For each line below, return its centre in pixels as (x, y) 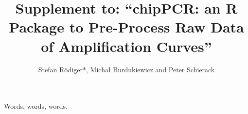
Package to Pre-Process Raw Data (126, 27)
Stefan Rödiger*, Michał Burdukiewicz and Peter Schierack (126, 69)
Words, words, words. (36, 106)
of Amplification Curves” (126, 46)
